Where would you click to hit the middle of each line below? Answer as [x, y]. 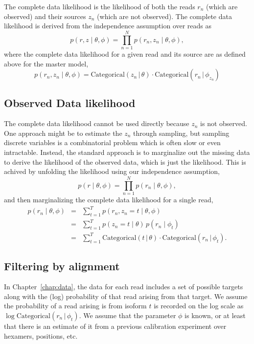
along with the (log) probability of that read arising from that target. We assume [126, 296]
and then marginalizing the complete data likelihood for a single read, [109, 199]
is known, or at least [215, 315]
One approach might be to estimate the [63, 133]
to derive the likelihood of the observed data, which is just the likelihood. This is [125, 161]
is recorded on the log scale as [199, 306]
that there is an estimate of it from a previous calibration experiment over [115, 326]
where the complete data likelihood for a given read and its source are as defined [125, 54]
